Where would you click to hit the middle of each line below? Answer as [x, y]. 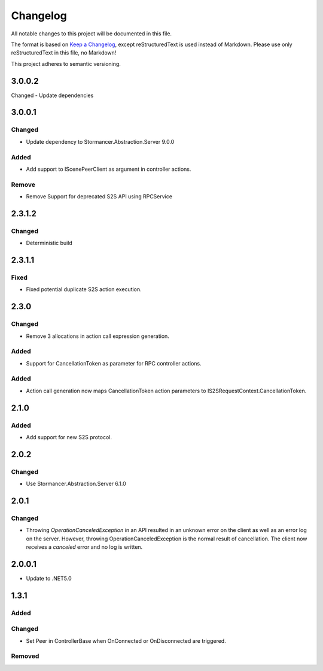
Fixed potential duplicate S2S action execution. [84, 289]
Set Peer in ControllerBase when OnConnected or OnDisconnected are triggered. [126, 640]
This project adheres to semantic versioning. [66, 64]
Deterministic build [49, 243]
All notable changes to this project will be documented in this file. [92, 34]
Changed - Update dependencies [52, 95]
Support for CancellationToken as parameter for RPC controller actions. [114, 363]
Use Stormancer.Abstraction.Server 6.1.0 [76, 484]
